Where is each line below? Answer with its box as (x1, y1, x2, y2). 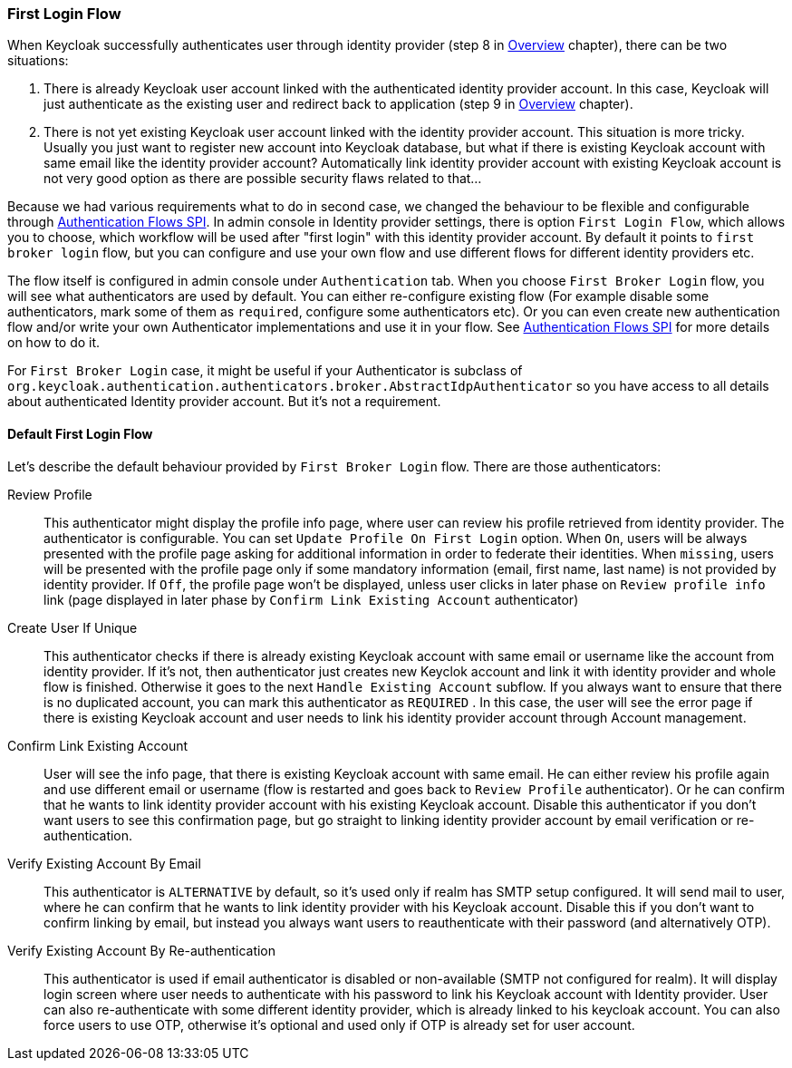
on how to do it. (7, 335, 101, 351)
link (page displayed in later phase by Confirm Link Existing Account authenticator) (43, 591, 579, 607)
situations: (7, 53, 69, 69)
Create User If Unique (7, 619, 138, 636)
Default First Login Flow (7, 425, 153, 442)
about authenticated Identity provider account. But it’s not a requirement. (7, 393, 441, 410)
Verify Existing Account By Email (7, 855, 201, 871)
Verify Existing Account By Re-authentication (7, 942, 276, 958)
